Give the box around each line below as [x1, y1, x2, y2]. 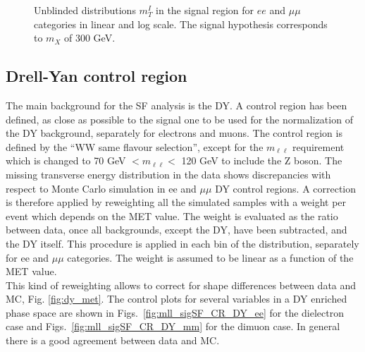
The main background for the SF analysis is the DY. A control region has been [6, 97, 347, 112]
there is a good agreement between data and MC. [6, 333, 220, 348]
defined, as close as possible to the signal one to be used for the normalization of [6, 111, 353, 126]
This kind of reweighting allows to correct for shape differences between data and [6, 277, 357, 292]
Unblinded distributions [34, 3, 136, 17]
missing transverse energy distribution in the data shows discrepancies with [6, 166, 331, 181]
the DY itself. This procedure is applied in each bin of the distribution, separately [6, 236, 359, 250]
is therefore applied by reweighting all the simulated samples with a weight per [6, 195, 347, 210]
